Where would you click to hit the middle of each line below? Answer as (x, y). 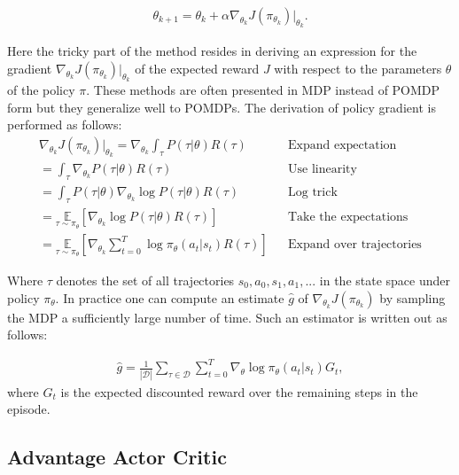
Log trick (313, 192)
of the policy (41, 90)
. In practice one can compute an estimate (170, 297)
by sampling (412, 297)
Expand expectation (342, 145)
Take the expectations (348, 217)
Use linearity (323, 170)
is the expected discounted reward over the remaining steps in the (239, 391)
